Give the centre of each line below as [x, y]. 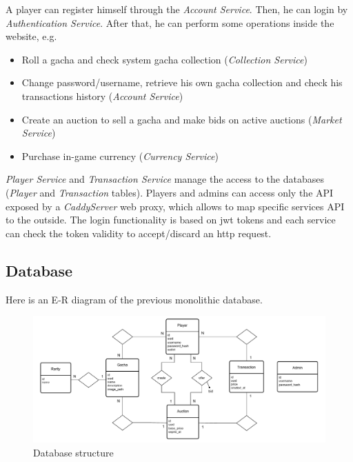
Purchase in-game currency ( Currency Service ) [120, 155]
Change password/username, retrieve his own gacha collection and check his [182, 82]
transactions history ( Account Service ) [102, 96]
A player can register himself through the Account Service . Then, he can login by [177, 9]
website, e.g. [31, 36]
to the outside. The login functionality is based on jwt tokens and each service [171, 220]
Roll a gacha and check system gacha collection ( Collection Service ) [164, 59]
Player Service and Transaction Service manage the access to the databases [165, 179]
